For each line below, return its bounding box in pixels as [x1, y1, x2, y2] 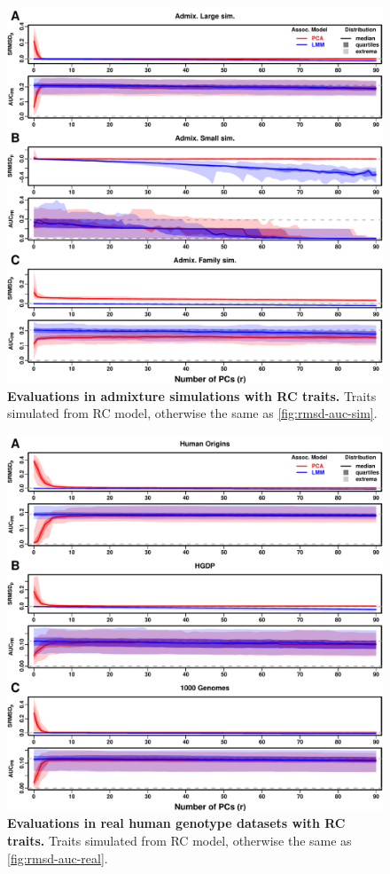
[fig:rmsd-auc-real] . [7, 848, 108, 867]
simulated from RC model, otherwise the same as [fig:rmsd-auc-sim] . [7, 404, 378, 422]
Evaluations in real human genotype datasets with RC [7, 814, 346, 832]
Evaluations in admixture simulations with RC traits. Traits [7, 386, 377, 405]
